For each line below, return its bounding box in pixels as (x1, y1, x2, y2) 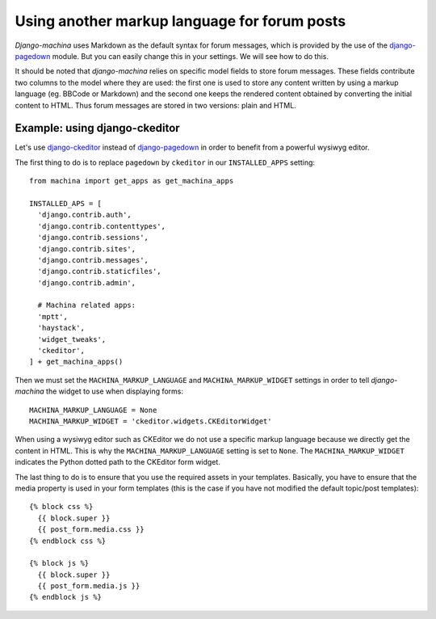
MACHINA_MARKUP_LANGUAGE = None (29, 405, 157, 415)
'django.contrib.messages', (37, 255, 149, 264)
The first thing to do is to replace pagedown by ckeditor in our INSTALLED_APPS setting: (15, 158, 315, 167)
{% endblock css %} (29, 536, 107, 545)
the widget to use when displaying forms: (45, 386, 184, 396)
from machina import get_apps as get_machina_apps (29, 176, 234, 186)
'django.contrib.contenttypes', (37, 221, 166, 230)
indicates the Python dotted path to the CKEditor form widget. (15, 457, 221, 467)
